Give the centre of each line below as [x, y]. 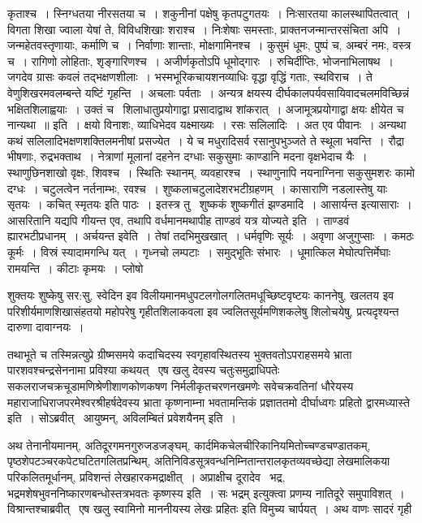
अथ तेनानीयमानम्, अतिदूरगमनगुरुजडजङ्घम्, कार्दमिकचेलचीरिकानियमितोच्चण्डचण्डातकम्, [189, 445]
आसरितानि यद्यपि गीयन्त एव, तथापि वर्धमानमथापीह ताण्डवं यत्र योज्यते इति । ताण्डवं [179, 220]
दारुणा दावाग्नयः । [46, 327]
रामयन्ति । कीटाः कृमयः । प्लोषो [75, 268]
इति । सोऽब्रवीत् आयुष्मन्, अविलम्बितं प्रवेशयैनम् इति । [122, 418]
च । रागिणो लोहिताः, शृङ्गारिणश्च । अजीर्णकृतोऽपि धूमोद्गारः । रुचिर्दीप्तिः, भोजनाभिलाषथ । [200, 61]
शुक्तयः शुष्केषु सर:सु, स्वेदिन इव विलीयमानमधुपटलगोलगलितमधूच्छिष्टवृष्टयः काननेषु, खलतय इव [201, 295]
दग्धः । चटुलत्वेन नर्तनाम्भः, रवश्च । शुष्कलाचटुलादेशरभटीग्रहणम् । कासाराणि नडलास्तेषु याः [198, 188]
